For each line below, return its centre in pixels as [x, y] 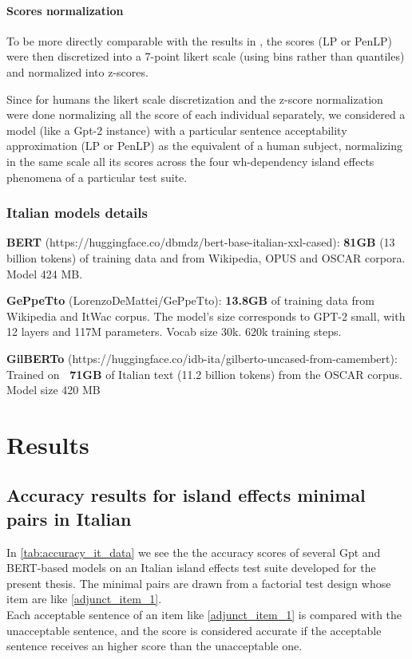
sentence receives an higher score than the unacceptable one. [154, 646]
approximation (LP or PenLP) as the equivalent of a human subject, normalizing [204, 146]
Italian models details [77, 213]
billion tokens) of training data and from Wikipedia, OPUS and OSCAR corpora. [206, 257]
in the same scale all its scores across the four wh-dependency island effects [190, 161]
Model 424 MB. [45, 273]
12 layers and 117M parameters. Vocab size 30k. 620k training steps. [174, 331]
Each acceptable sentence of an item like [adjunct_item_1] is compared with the [204, 615]
